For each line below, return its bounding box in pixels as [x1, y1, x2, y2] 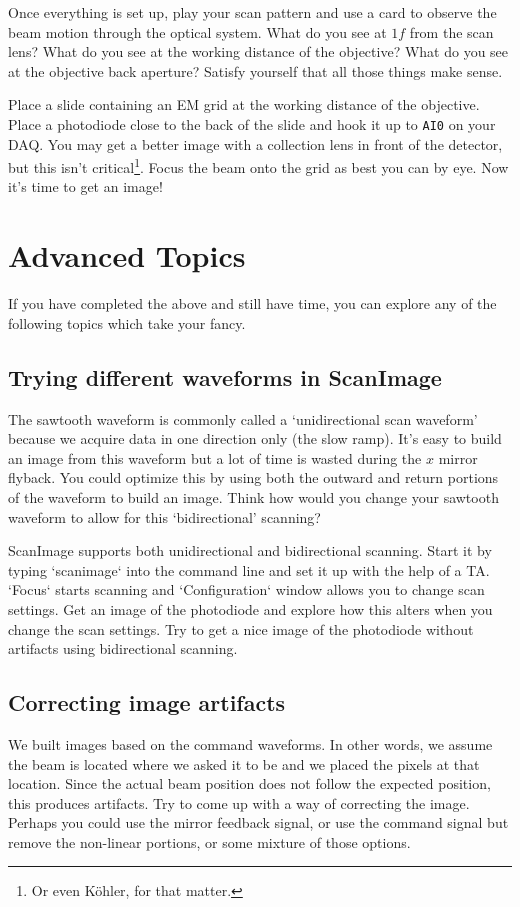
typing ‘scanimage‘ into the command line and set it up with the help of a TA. [8, 559, 490, 580]
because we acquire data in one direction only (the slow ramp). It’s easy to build [8, 428, 502, 449]
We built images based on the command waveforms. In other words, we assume [8, 733, 493, 754]
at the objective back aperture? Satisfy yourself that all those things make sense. [8, 60, 503, 81]
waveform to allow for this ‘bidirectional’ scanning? [8, 506, 321, 527]
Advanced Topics [8, 235, 246, 276]
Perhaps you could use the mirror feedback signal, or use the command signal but [8, 812, 509, 833]
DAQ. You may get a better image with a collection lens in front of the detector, [8, 133, 503, 154]
